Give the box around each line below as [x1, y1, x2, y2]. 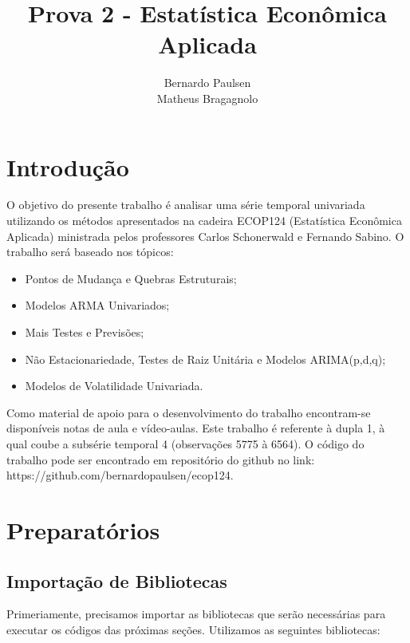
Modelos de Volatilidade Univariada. [25, 377, 203, 394]
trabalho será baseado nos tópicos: [6, 243, 174, 260]
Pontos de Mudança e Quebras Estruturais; [25, 270, 237, 286]
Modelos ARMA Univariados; [25, 297, 170, 314]
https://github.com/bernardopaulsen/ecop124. [6, 467, 234, 483]
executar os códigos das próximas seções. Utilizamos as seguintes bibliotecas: [6, 621, 380, 637]
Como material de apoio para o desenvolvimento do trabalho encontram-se [6, 404, 371, 420]
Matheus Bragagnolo [156, 89, 258, 106]
